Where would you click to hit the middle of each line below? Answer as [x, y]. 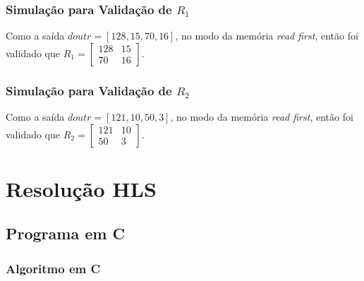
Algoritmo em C [53, 268]
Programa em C [65, 233]
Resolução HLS [81, 188]
